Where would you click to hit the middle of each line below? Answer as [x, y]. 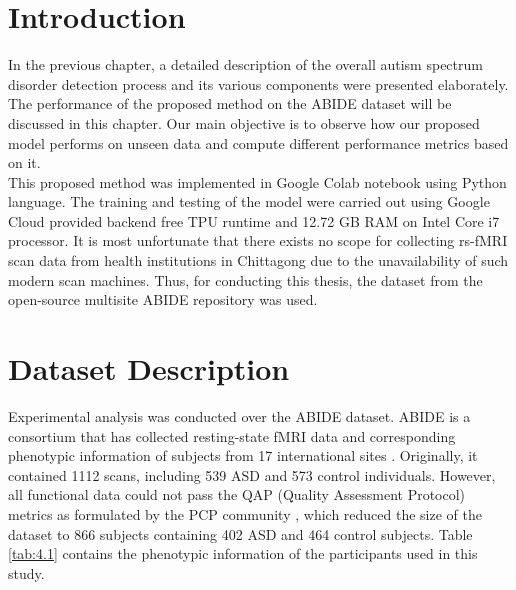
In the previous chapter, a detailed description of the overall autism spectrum [245, 64]
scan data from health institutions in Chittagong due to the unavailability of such [258, 260]
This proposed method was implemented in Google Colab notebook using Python [257, 181]
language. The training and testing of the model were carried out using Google [249, 201]
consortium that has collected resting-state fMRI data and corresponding [232, 435]
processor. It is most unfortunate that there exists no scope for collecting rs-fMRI [258, 240]
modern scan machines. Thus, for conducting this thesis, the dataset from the [245, 279]
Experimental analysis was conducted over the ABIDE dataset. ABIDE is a [239, 415]
